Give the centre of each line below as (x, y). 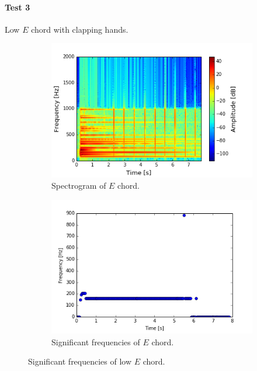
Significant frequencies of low (80, 361)
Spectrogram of (79, 185)
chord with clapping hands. (80, 29)
